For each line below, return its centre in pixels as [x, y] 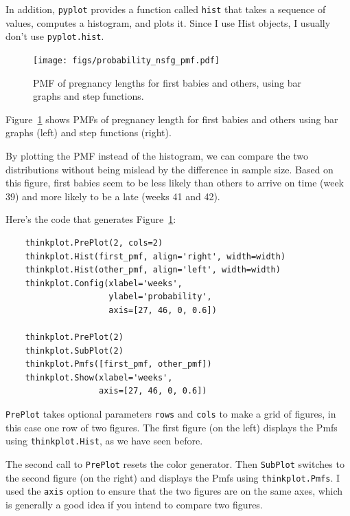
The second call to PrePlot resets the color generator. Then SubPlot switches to [175, 463]
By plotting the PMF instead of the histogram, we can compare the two [157, 155]
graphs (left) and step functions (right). [89, 132]
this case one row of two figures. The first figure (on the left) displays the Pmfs [172, 427]
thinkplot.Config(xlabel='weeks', [104, 283]
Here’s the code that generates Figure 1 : [91, 219]
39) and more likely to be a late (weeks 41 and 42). [113, 196]
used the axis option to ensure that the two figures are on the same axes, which [174, 491]
